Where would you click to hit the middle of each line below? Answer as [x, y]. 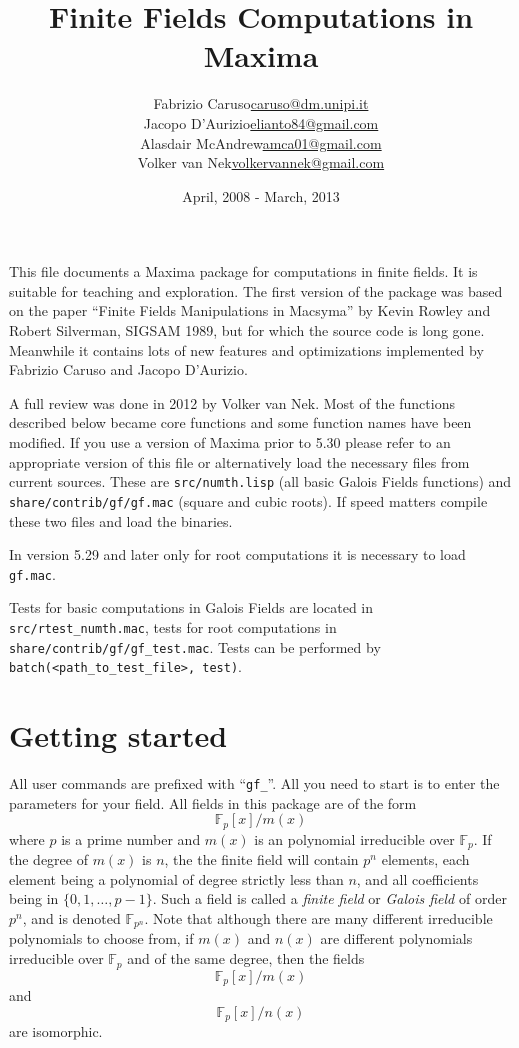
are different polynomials [396, 938]
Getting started [118, 735]
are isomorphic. [56, 1031]
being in [34, 898]
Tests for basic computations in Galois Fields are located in [191, 607]
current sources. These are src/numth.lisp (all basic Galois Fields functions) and [260, 481]
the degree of [48, 859]
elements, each [425, 859]
